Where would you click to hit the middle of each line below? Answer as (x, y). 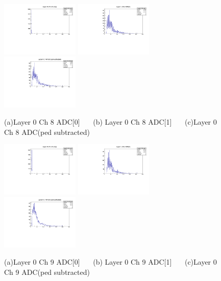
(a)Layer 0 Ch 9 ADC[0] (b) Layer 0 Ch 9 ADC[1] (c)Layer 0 (110, 262)
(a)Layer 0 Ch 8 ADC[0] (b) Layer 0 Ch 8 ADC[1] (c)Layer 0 (110, 121)
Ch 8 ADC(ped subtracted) (47, 132)
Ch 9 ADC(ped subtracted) (47, 272)
